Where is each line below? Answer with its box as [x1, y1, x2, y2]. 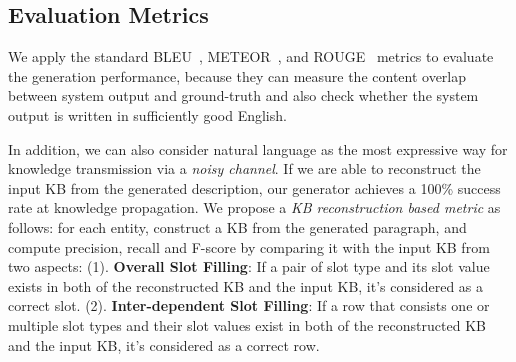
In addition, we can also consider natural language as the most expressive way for [8, 138, 508, 159]
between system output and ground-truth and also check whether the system [8, 85, 479, 106]
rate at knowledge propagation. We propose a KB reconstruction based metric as [8, 197, 501, 218]
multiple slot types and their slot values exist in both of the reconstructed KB [8, 314, 486, 335]
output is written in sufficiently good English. [8, 104, 287, 125]
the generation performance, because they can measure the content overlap [8, 65, 467, 86]
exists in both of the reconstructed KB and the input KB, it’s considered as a [8, 275, 484, 296]
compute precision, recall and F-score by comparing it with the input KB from [8, 236, 490, 257]
